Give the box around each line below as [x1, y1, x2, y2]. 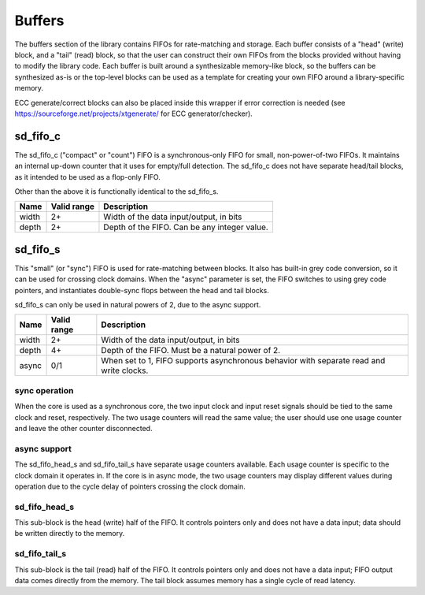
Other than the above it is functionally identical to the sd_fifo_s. [14, 186, 219, 196]
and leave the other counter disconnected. [14, 423, 153, 433]
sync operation [14, 385, 74, 396]
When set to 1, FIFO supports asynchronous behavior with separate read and [101, 355, 386, 366]
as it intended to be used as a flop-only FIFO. [14, 172, 161, 181]
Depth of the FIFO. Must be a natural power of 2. [101, 345, 281, 356]
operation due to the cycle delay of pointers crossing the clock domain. [14, 482, 246, 491]
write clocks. [101, 365, 149, 376]
